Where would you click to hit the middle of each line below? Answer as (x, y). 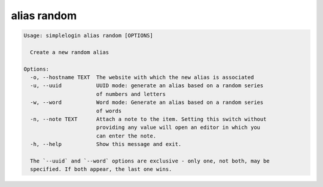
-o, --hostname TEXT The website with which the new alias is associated (142, 77)
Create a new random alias (70, 52)
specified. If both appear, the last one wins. (101, 169)
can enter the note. (126, 136)
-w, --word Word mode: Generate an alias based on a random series (147, 102)
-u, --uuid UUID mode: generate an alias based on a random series (147, 86)
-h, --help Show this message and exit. (106, 144)
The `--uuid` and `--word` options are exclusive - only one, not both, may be (150, 161)
